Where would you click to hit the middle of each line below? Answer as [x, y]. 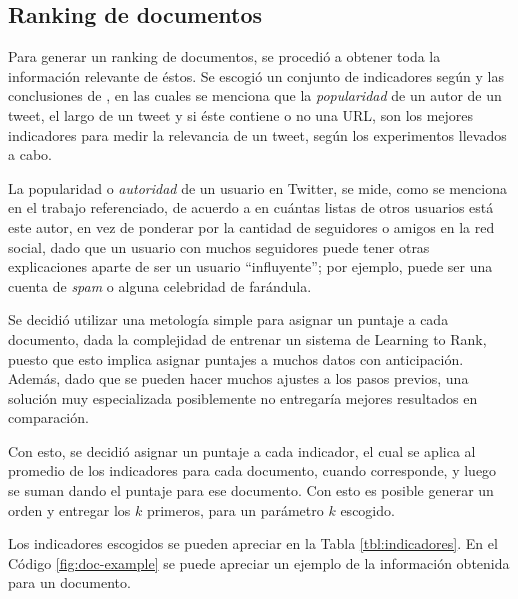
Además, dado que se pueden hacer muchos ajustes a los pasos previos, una [238, 378]
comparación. [48, 417]
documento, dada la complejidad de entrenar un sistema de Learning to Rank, [247, 338]
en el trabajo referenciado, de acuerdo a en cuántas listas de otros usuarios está [251, 207]
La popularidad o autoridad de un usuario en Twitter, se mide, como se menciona [257, 187]
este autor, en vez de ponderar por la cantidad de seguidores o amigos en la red [251, 226]
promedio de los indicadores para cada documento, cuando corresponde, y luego [252, 470]
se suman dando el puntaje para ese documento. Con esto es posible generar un [251, 490]
